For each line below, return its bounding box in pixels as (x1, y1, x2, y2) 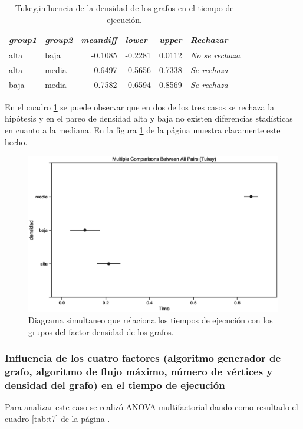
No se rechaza (190, 49, 241, 61)
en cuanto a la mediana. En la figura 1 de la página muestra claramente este (5, 124, 281, 136)
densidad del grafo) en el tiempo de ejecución (5, 377, 225, 392)
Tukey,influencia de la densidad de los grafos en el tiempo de (15, 2, 234, 14)
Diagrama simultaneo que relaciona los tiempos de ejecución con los (28, 313, 273, 326)
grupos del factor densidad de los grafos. (28, 325, 174, 338)
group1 (9, 34, 37, 46)
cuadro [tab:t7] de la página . (5, 412, 110, 424)
